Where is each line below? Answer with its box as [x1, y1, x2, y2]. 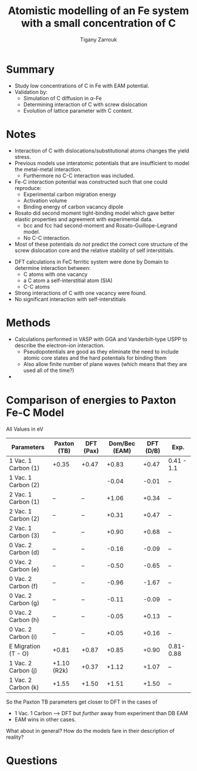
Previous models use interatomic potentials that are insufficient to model [14, 160, 189, 167]
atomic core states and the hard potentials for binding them [23, 354, 167, 361]
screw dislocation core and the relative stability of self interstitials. [14, 246, 175, 253]
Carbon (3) [9, 531, 40, 539]
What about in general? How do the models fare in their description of [6, 727, 175, 734]
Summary [6, 63, 55, 76]
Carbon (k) [9, 683, 39, 691]
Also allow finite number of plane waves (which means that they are [23, 360, 188, 367]
